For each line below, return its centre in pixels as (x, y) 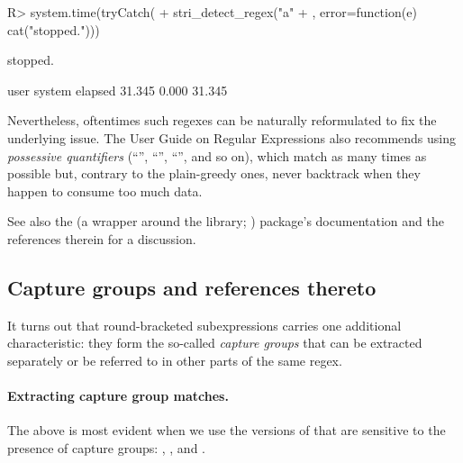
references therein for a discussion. (102, 238)
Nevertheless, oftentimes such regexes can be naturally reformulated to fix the (222, 120)
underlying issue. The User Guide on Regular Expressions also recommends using (231, 137)
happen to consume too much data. (105, 191)
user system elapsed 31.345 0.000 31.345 (118, 90)
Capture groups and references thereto (192, 287)
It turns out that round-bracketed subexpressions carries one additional (204, 325)
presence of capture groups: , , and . (106, 447)
